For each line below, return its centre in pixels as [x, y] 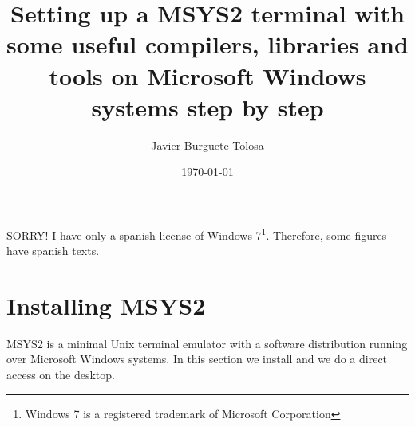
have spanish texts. [53, 251]
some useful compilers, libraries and [207, 44]
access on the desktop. [61, 375]
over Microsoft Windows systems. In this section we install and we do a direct [197, 359]
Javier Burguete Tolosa [207, 145]
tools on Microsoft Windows [207, 75]
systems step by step [207, 106]
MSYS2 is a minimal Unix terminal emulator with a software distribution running [207, 343]
